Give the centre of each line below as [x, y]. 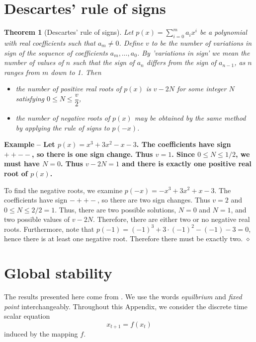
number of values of [34, 62]
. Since [183, 154]
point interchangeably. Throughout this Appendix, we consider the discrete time [126, 306]
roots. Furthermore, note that [49, 229]
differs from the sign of [181, 62]
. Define [131, 42]
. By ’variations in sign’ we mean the [193, 52]
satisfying [30, 99]
